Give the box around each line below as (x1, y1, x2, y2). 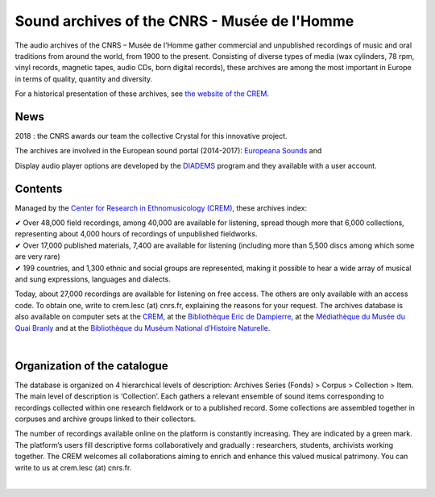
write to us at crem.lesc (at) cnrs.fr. (14, 462, 132, 472)
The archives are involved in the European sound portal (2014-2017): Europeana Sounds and (14, 146, 322, 156)
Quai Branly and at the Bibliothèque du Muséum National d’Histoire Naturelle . (14, 323, 271, 332)
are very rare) (14, 252, 60, 261)
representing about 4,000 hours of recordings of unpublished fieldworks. (14, 229, 258, 239)
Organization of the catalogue (14, 359, 168, 373)
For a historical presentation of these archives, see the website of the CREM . (14, 89, 270, 98)
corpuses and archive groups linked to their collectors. (14, 414, 197, 424)
